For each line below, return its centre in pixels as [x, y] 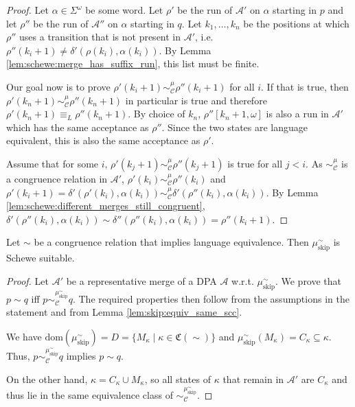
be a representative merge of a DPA [141, 280]
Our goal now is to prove [58, 86]
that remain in [253, 379]
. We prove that [308, 280]
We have [24, 336]
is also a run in [297, 114]
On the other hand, [47, 379]
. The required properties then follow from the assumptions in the [211, 298]
